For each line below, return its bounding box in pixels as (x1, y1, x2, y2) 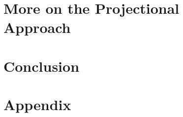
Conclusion (3, 56, 80, 76)
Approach (3, 17, 71, 37)
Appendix (3, 94, 71, 115)
